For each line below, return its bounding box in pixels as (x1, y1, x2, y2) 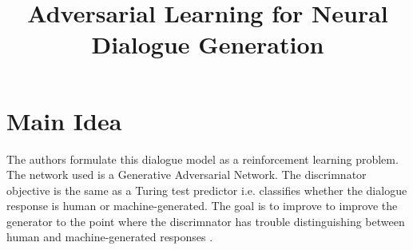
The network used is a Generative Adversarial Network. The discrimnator (6, 166, 367, 183)
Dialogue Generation (91, 28, 324, 61)
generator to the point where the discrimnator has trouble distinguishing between (6, 212, 405, 229)
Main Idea (6, 104, 122, 137)
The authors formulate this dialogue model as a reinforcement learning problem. (6, 150, 399, 167)
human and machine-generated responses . (6, 228, 213, 245)
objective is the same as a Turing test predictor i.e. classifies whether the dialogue (6, 181, 407, 198)
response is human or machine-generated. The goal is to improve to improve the (6, 197, 398, 214)
